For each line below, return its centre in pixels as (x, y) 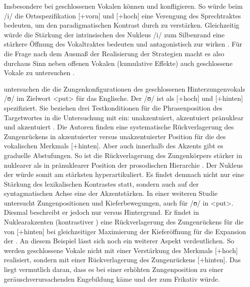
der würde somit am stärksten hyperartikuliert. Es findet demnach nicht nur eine (124, 174)
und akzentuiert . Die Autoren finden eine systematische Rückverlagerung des (119, 127)
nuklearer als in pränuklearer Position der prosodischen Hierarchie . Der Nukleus (124, 165)
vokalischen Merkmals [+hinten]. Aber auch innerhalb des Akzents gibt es (114, 146)
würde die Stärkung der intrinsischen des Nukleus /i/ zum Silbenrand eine (114, 34)
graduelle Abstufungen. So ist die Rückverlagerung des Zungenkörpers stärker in (123, 155)
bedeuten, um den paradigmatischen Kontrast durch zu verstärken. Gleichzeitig (122, 25)
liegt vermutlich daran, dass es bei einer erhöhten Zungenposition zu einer (114, 269)
